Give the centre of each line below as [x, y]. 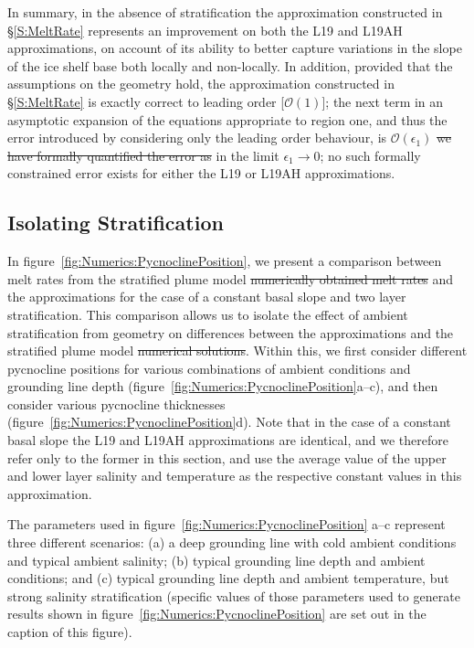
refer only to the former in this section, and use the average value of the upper [227, 457]
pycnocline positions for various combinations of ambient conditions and [209, 368]
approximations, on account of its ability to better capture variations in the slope [235, 48]
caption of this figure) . [70, 632]
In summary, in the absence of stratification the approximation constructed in [225, 12]
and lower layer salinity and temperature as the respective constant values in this [235, 476]
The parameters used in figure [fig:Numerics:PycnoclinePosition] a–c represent [226, 524]
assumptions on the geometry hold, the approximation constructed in [201, 84]
